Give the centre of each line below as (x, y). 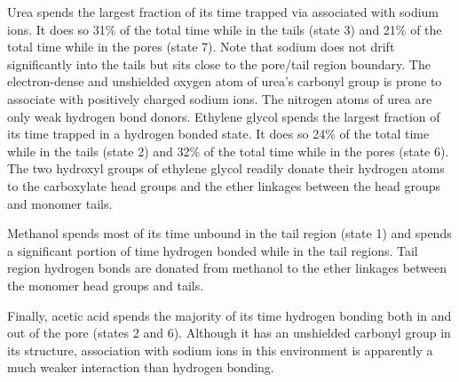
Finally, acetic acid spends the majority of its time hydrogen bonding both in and (229, 315)
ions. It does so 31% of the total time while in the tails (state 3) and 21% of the (225, 29)
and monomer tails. (60, 203)
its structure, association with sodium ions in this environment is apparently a (220, 350)
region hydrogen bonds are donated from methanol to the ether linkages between (227, 268)
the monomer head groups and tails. (106, 285)
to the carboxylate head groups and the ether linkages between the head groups (224, 185)
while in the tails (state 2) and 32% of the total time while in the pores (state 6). (228, 151)
